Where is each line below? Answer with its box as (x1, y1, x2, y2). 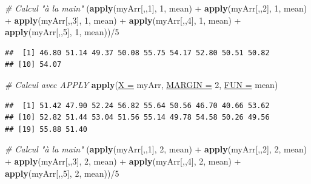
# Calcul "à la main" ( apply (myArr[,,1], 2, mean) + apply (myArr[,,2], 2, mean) (5, 143, 307, 155)
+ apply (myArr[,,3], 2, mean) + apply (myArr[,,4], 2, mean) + (5, 154, 241, 167)
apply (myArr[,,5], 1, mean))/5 (5, 26, 119, 38)
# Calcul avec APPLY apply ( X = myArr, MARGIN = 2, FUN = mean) (5, 78, 278, 90)
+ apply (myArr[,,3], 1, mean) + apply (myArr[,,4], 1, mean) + (5, 13, 241, 26)
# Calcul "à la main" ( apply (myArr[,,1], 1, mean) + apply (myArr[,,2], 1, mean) (5, 2, 307, 14)
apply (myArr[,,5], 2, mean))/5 (5, 166, 119, 179)
